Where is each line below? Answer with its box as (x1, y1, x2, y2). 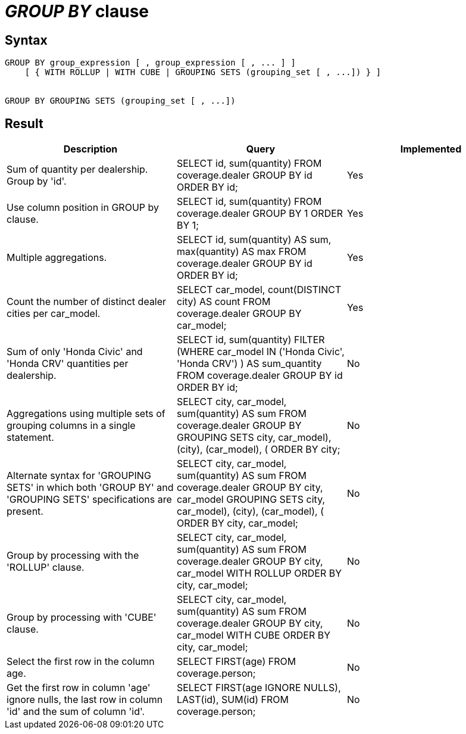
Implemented (400, 143, 462, 155)
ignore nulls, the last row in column (7, 693, 163, 706)
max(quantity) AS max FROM (176, 245, 307, 258)
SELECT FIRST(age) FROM (176, 655, 296, 668)
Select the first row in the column (7, 655, 155, 668)
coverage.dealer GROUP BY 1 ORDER (176, 207, 343, 220)
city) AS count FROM (176, 296, 271, 308)
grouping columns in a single (7, 419, 136, 432)
